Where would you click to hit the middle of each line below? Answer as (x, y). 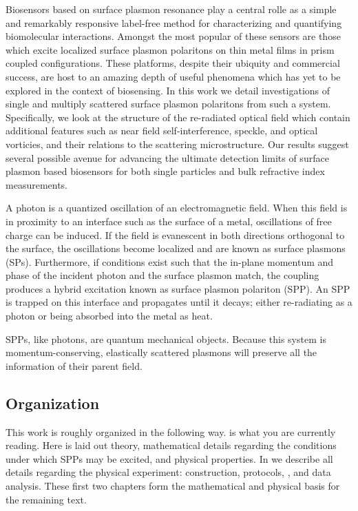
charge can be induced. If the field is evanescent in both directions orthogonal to (175, 234)
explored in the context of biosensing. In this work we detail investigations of (168, 90)
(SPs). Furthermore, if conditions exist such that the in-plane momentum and (170, 261)
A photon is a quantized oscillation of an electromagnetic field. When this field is (177, 208)
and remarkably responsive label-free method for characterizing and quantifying (174, 22)
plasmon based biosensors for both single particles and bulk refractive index (165, 171)
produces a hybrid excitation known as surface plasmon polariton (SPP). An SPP (178, 288)
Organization (53, 403)
